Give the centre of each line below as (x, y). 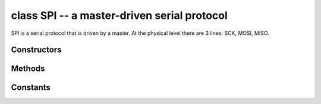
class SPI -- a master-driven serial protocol (119, 15)
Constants (31, 88)
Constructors (36, 50)
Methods (28, 69)
